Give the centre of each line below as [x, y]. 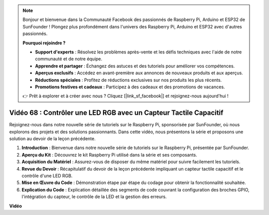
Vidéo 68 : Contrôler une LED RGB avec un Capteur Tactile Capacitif [116, 113]
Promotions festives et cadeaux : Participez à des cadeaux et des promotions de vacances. [130, 87]
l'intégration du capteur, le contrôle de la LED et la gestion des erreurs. [94, 197]
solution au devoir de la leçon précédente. [52, 138]
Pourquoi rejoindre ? [44, 43]
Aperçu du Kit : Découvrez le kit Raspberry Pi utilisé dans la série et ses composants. [109, 155]
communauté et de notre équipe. [69, 59]
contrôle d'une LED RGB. [47, 176]
